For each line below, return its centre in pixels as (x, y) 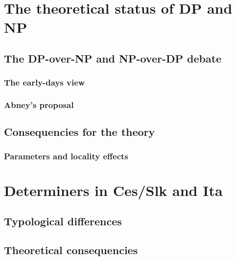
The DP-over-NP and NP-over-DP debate (113, 58)
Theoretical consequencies (71, 250)
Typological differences (63, 221)
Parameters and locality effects (66, 156)
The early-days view (45, 82)
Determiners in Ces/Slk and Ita (113, 190)
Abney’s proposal (39, 105)
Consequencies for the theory (80, 132)
